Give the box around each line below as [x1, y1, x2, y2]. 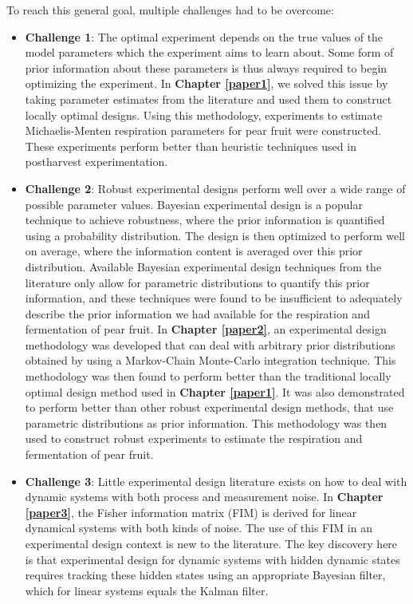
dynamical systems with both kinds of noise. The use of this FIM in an [25, 519, 372, 536]
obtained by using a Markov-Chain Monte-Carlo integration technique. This [25, 352, 396, 369]
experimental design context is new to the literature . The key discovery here [25, 535, 398, 551]
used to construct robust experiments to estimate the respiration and [25, 430, 363, 447]
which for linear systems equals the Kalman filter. [25, 582, 269, 598]
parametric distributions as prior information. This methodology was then [25, 414, 387, 431]
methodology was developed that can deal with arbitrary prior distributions [25, 336, 395, 353]
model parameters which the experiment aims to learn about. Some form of [25, 44, 394, 61]
